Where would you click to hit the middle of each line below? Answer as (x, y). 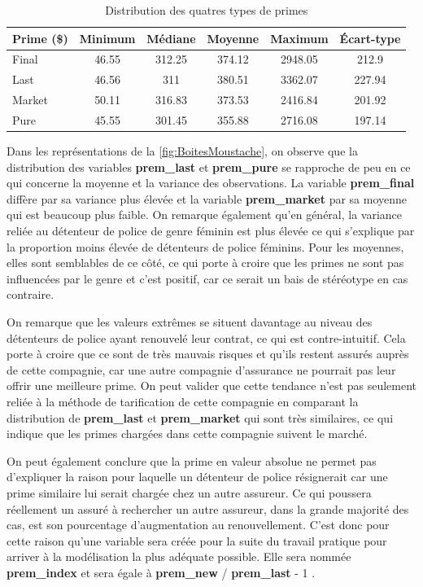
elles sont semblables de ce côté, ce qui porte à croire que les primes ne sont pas (205, 263)
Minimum (107, 38)
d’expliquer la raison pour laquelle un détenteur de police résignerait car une (197, 477)
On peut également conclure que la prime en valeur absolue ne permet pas (192, 460)
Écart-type (370, 38)
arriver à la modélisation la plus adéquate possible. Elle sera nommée (179, 556)
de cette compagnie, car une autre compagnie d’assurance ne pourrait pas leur (201, 369)
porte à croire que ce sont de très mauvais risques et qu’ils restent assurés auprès (208, 354)
